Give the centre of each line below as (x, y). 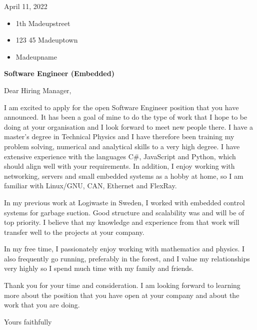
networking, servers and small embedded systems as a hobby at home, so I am (124, 176)
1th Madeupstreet (43, 23)
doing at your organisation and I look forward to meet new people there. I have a (129, 126)
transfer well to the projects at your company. (74, 232)
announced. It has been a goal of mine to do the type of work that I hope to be (126, 117)
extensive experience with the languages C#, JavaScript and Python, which (120, 156)
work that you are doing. (42, 305)
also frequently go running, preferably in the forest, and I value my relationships (127, 258)
